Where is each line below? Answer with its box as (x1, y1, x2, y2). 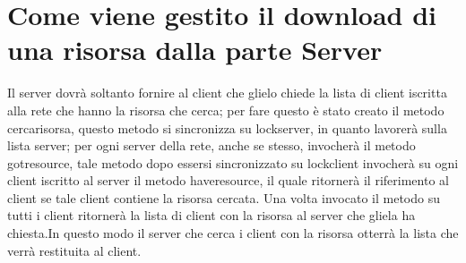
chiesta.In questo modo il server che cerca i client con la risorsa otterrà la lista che (7, 224, 459, 242)
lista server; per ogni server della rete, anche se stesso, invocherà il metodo (7, 136, 416, 155)
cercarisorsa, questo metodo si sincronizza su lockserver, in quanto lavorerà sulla (7, 118, 447, 137)
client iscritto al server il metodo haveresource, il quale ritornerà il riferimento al (7, 171, 449, 190)
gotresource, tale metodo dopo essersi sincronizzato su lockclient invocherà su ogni (7, 153, 459, 172)
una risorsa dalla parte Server (7, 31, 383, 68)
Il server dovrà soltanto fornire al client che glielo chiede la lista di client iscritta (7, 83, 447, 102)
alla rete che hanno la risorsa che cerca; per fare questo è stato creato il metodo (7, 100, 444, 119)
